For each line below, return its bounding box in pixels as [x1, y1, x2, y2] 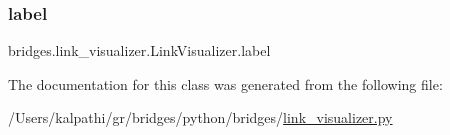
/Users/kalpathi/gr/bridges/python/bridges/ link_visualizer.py [8, 107, 393, 128]
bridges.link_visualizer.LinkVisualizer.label [8, 40, 271, 61]
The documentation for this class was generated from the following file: [8, 73, 443, 94]
